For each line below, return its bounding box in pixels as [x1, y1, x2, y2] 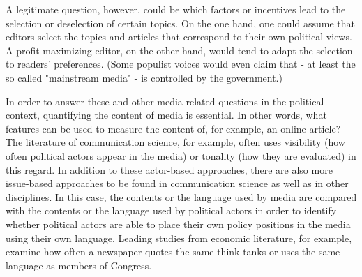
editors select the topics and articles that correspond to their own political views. [6, 29, 352, 44]
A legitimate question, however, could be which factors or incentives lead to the [6, 2, 346, 16]
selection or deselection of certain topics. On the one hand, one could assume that [6, 15, 355, 30]
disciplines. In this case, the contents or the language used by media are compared [6, 189, 357, 204]
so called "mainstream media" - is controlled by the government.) [6, 70, 282, 84]
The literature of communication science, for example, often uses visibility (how [6, 135, 345, 149]
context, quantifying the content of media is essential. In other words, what [6, 107, 327, 122]
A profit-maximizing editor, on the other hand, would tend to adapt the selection [6, 43, 353, 57]
